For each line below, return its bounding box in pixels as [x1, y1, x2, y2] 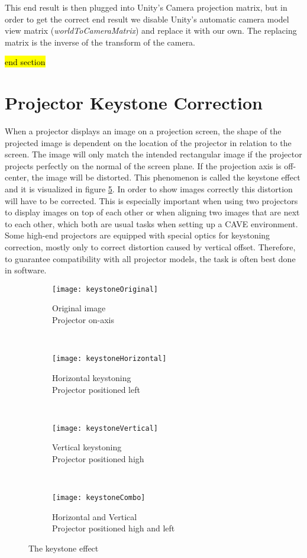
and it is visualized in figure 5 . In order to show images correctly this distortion [5, 183, 293, 195]
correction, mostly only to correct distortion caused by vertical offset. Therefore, [5, 241, 296, 253]
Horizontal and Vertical [52, 510, 137, 522]
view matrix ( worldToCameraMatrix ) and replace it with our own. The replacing [5, 24, 297, 37]
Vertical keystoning [52, 441, 122, 453]
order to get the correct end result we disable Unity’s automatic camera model [5, 12, 289, 25]
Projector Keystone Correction [5, 91, 263, 115]
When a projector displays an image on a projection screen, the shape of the [5, 125, 282, 137]
